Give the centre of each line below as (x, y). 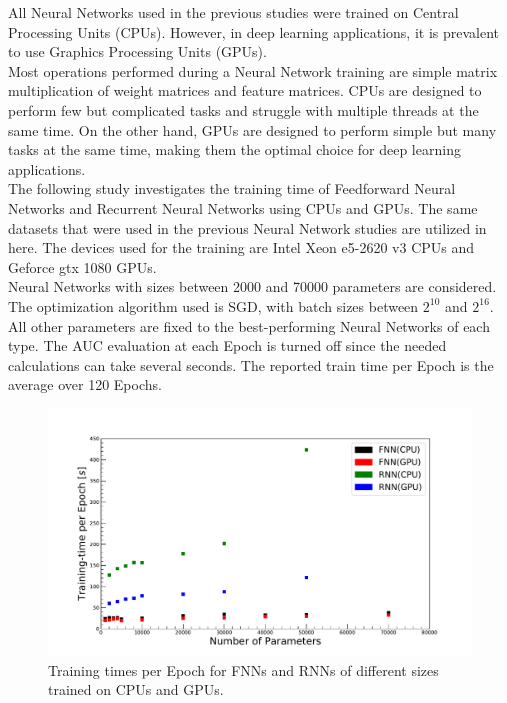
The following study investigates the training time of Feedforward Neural (232, 188)
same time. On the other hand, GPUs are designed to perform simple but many (252, 129)
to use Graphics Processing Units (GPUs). (137, 51)
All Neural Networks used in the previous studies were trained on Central (233, 12)
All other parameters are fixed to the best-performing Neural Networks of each (249, 325)
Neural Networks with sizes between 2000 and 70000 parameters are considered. (252, 286)
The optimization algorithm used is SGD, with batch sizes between (213, 305)
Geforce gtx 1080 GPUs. (82, 266)
